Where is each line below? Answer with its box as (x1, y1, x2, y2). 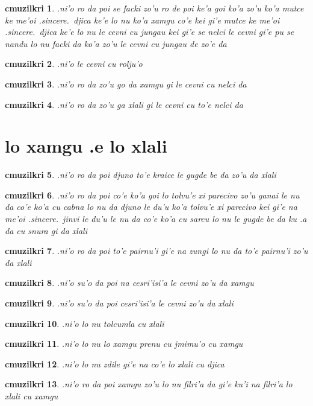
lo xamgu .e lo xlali (5, 133, 167, 158)
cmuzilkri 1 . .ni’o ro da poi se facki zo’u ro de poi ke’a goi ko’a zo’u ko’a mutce (5, 2, 304, 14)
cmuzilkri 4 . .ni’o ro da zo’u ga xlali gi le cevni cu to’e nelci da (5, 98, 243, 110)
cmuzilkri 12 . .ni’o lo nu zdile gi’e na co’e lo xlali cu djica (5, 357, 225, 370)
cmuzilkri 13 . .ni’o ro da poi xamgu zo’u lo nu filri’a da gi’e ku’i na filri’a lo (5, 378, 293, 390)
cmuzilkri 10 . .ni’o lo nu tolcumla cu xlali (5, 317, 164, 329)
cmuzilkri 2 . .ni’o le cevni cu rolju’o (5, 57, 143, 70)
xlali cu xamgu (5, 390, 58, 402)
